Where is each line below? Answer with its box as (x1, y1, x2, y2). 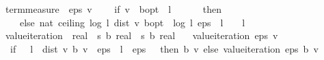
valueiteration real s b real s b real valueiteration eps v (5, 28, 278, 42)
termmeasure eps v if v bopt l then (5, 2, 222, 16)
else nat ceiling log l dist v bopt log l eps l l (19, 15, 245, 29)
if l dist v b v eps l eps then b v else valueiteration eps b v (10, 41, 319, 55)
